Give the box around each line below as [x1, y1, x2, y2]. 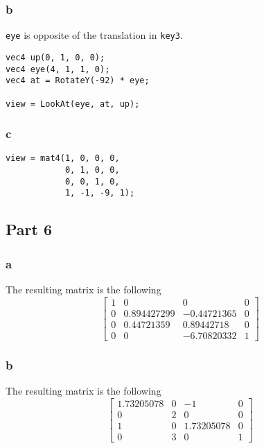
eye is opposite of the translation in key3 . [6, 28, 183, 42]
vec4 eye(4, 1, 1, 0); [6, 64, 110, 74]
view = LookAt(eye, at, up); [6, 98, 140, 109]
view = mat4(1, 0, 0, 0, [6, 153, 120, 164]
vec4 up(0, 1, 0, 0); [6, 52, 105, 62]
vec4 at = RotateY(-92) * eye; [6, 76, 150, 86]
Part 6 [6, 218, 53, 240]
